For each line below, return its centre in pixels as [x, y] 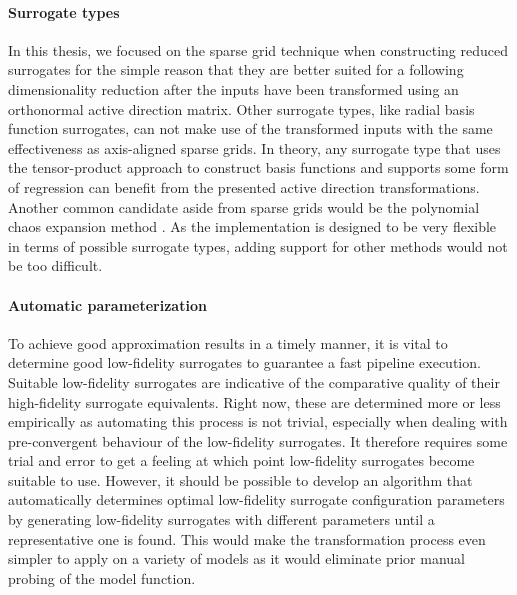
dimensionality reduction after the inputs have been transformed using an [233, 88]
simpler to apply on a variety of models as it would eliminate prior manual [236, 558]
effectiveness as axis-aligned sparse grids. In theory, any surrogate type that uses [254, 147]
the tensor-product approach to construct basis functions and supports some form [258, 167]
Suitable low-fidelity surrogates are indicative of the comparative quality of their [254, 381]
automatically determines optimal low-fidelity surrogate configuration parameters [256, 499]
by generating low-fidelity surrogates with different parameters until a [221, 519]
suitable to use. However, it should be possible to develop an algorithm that [240, 479]
